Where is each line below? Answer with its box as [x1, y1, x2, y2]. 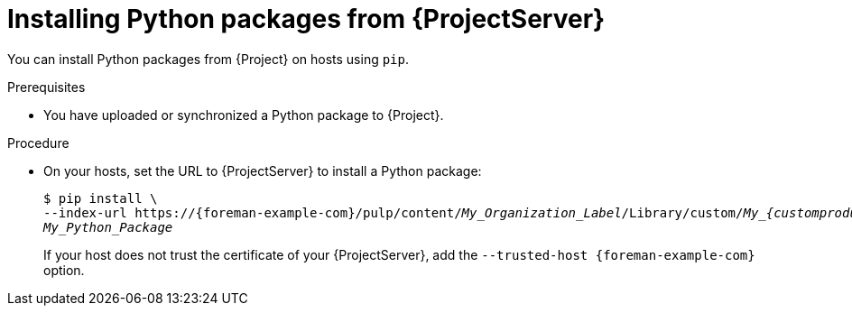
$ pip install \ [43, 190, 158, 206]
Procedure [7, 134, 69, 151]
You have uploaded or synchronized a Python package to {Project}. [43, 106, 444, 123]
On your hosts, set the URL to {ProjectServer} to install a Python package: [43, 162, 482, 179]
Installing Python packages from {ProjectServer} [7, 4, 606, 34]
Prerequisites [7, 78, 86, 95]
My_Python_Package [43, 219, 173, 235]
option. [43, 262, 85, 278]
